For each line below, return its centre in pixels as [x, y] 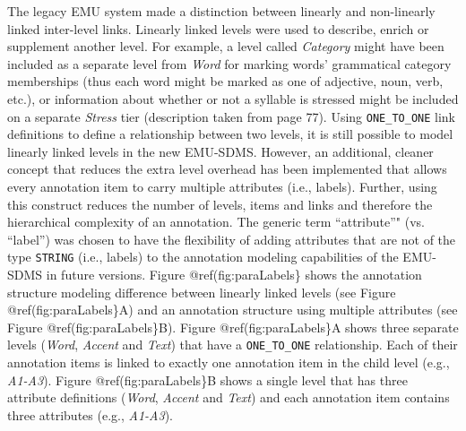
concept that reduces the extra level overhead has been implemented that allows [227, 169]
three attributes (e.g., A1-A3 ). [90, 414]
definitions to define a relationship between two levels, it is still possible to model [230, 134]
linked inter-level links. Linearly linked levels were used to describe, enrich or [218, 28]
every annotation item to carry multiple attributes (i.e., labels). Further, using [222, 186]
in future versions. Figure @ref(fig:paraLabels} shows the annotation [234, 275]
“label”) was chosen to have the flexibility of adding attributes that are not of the [232, 239]
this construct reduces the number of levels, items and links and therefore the [220, 204]
